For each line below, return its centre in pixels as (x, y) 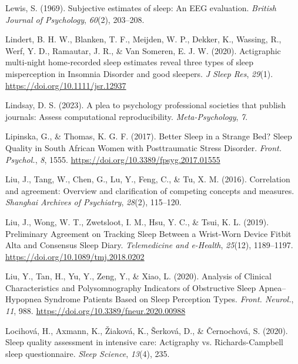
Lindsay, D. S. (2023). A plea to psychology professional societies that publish (145, 105)
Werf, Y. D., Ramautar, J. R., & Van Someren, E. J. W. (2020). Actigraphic (143, 50)
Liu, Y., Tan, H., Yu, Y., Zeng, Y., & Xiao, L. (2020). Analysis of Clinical (138, 276)
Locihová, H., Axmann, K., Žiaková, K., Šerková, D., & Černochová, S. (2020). (147, 330)
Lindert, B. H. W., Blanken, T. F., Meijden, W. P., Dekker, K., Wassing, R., (143, 39)
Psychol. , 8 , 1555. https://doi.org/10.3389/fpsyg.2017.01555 (113, 159)
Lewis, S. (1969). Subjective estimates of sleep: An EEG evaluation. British (141, 8)
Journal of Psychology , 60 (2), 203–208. (75, 19)
